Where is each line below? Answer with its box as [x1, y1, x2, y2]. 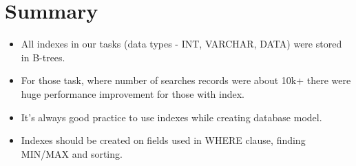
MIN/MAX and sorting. [21, 146, 123, 160]
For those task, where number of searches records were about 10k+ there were [21, 73, 351, 87]
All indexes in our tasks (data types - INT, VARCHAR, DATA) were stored [21, 37, 342, 51]
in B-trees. [21, 50, 65, 64]
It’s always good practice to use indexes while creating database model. [21, 110, 322, 124]
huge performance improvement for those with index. [21, 86, 244, 101]
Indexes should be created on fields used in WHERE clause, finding [21, 133, 306, 147]
